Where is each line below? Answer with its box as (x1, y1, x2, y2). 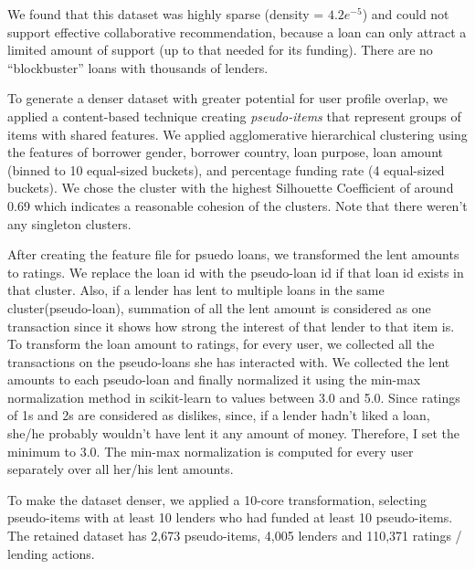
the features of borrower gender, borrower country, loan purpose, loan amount (7, 142, 443, 162)
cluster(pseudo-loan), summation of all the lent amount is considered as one (7, 298, 431, 317)
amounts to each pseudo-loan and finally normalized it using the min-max (7, 370, 421, 389)
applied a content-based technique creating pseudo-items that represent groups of (7, 106, 461, 125)
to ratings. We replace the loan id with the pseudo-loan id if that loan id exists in (7, 262, 464, 281)
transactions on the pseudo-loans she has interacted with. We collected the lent (7, 352, 450, 371)
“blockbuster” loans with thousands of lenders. (7, 58, 269, 77)
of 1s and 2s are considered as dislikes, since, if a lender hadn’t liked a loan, (7, 406, 430, 425)
